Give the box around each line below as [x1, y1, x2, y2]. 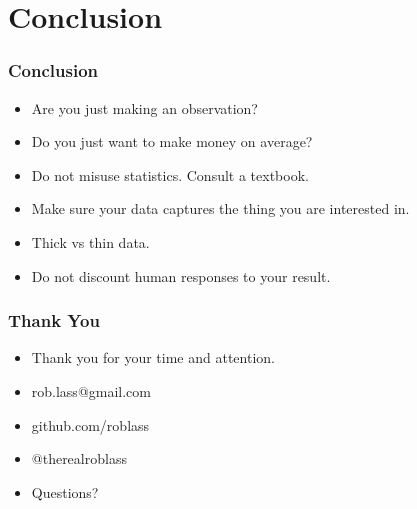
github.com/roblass [31, 414, 150, 435]
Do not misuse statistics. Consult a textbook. [31, 164, 309, 185]
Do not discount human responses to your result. [31, 265, 331, 286]
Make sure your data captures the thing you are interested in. [31, 198, 410, 219]
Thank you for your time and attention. [31, 347, 275, 368]
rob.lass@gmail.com [31, 380, 151, 401]
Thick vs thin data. [31, 231, 150, 252]
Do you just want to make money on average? [31, 131, 313, 152]
